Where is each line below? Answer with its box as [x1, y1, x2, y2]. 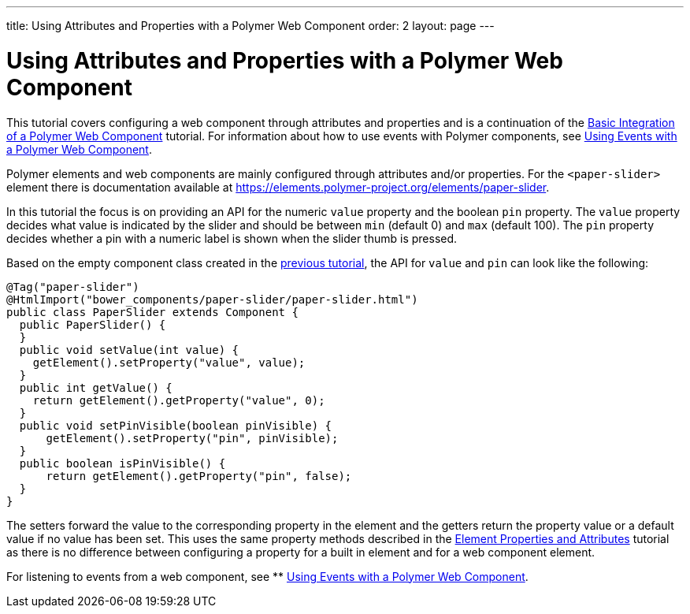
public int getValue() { [19, 381, 172, 394]
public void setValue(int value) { [19, 343, 239, 356]
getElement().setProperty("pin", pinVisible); [46, 431, 339, 445]
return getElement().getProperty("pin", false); [46, 469, 352, 482]
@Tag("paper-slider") [6, 280, 139, 293]
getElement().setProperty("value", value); [32, 355, 306, 369]
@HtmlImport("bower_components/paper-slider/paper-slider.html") [6, 292, 418, 306]
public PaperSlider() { [19, 318, 166, 331]
